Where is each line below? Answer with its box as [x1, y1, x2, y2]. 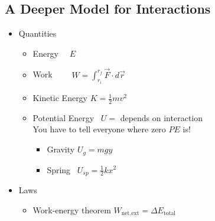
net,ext [121, 210, 139, 217]
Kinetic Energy [32, 92, 88, 104]
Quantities [18, 27, 57, 40]
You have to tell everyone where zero [32, 123, 166, 135]
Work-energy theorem [32, 203, 111, 216]
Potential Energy [32, 111, 95, 123]
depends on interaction [120, 111, 203, 123]
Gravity [47, 143, 75, 155]
